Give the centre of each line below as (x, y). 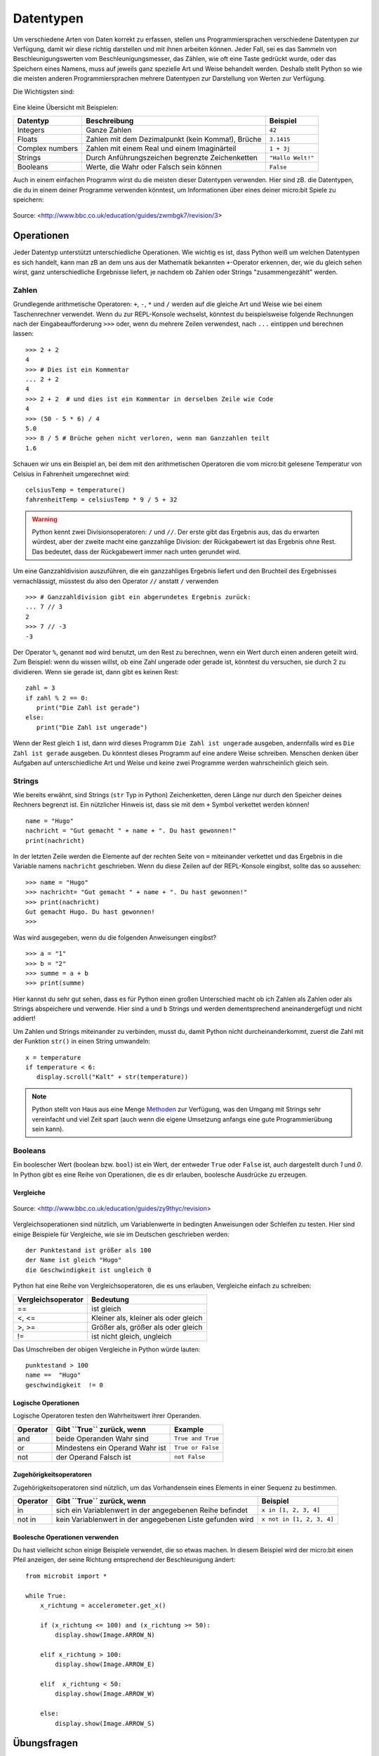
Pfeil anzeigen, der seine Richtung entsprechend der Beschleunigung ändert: (124, 1560)
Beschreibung (109, 121)
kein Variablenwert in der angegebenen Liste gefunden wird (155, 1519)
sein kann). (48, 1129)
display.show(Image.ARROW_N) (105, 1635)
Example (189, 1429)
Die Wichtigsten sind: (44, 91)
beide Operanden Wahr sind (102, 1439)
